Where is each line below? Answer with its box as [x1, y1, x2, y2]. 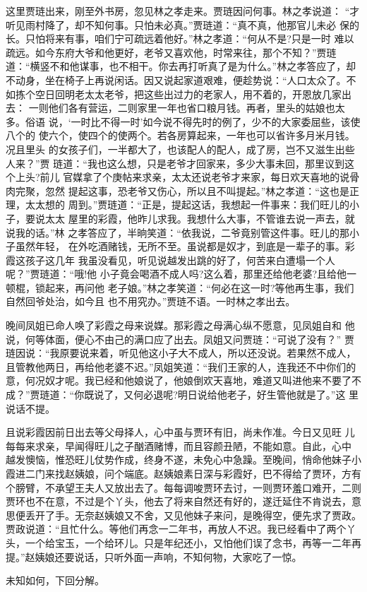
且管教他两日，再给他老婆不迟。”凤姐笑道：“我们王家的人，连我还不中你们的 [6, 359, 356, 374]
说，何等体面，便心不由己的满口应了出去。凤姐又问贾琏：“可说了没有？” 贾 [6, 331, 354, 346]
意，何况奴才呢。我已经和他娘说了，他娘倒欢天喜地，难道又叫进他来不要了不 [6, 373, 361, 388]
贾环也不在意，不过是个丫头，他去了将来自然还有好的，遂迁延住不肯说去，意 [6, 494, 361, 509]
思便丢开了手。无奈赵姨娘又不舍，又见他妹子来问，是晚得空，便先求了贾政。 [6, 507, 361, 522]
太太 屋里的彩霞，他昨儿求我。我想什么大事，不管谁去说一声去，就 [44, 211, 355, 225]
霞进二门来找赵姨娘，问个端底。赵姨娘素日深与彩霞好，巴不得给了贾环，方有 [6, 466, 361, 480]
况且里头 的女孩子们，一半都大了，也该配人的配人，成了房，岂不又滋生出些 [6, 141, 355, 156]
